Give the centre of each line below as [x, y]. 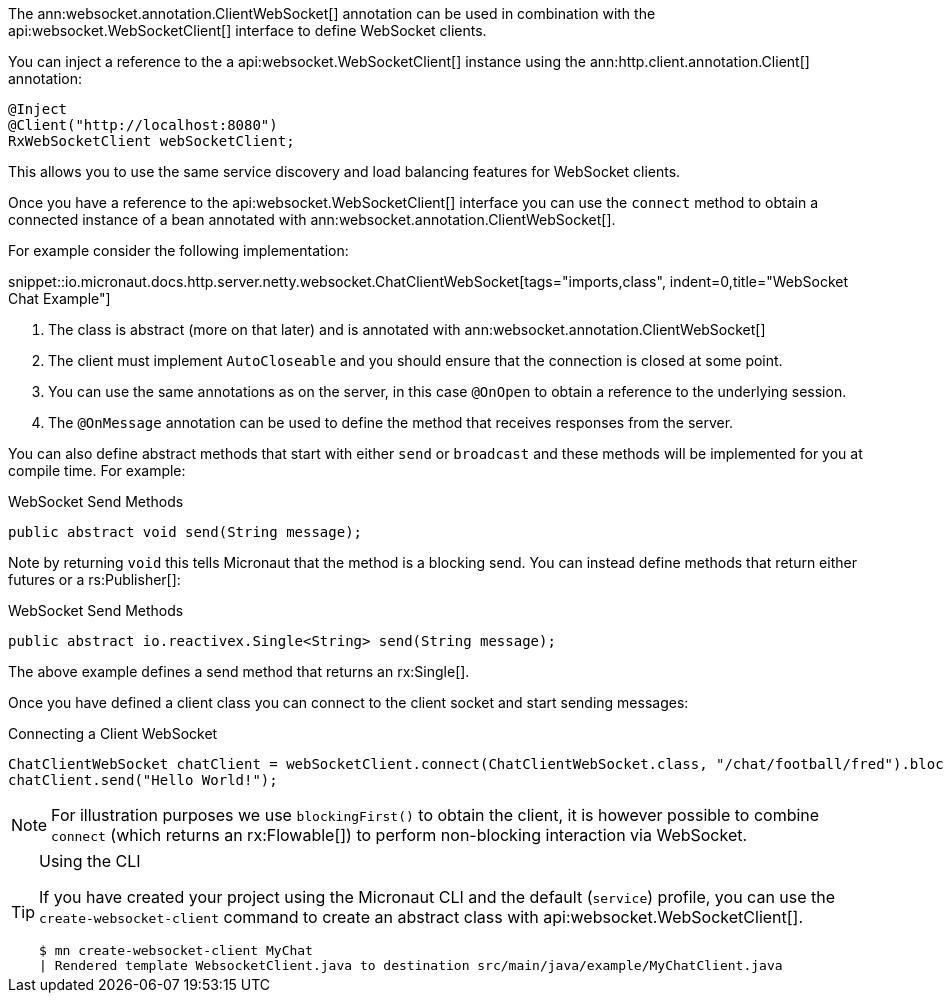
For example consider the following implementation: [178, 250]
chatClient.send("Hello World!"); [143, 780]
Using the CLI [90, 861]
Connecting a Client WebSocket [113, 733]
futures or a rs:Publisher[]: [94, 579]
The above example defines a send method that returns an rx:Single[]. [239, 671]
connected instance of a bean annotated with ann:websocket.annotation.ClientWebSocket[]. [312, 219]
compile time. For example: [97, 470]
